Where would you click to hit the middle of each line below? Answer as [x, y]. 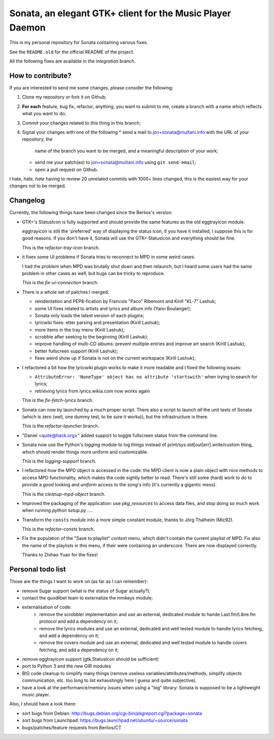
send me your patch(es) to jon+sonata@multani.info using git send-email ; [115, 162]
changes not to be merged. [38, 186]
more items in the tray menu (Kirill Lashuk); [80, 329]
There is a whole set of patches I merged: [65, 292]
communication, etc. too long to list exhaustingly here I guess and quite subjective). [109, 681]
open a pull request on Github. [66, 170]
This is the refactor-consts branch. [58, 529]
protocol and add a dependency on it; [79, 621]
